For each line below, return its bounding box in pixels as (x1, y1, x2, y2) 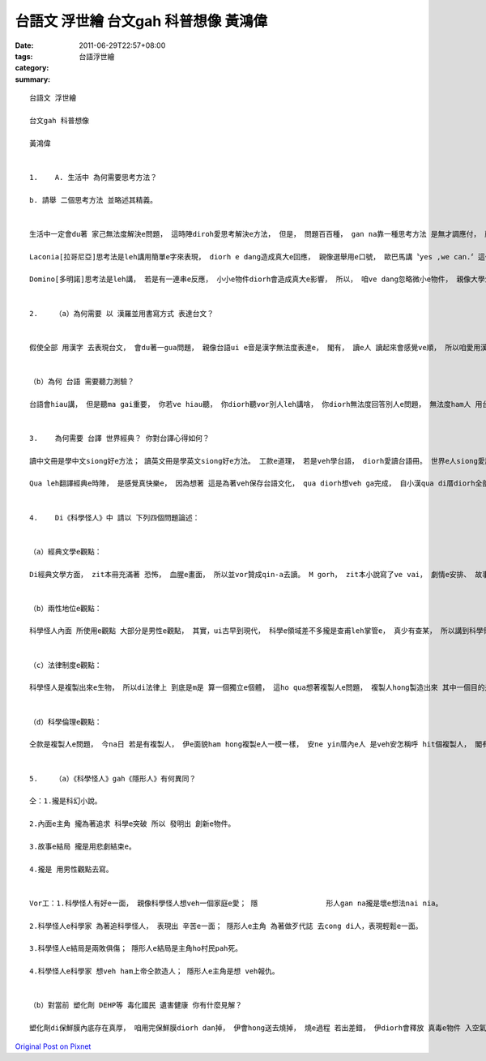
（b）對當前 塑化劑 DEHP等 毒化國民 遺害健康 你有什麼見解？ (29, 1001, 243, 1010)
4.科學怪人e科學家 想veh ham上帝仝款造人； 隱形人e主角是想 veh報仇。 (29, 967, 279, 976)
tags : (15, 51, 33, 61)
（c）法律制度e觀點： (29, 661, 102, 670)
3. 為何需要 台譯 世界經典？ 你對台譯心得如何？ (29, 434, 210, 443)
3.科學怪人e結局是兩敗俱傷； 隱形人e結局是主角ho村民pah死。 (29, 944, 243, 953)
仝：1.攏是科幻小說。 (29, 797, 102, 806)
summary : (15, 74, 51, 84)
